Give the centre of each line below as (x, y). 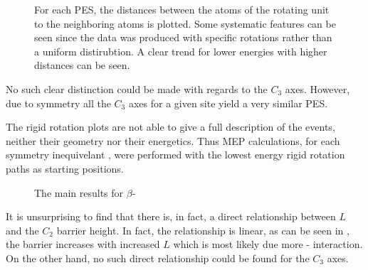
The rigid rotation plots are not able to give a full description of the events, (170, 127)
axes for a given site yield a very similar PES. (228, 103)
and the (22, 230)
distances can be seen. (82, 65)
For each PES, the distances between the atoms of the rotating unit (182, 9)
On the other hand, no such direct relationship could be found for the (158, 258)
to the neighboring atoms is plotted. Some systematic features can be (185, 23)
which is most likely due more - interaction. (268, 244)
